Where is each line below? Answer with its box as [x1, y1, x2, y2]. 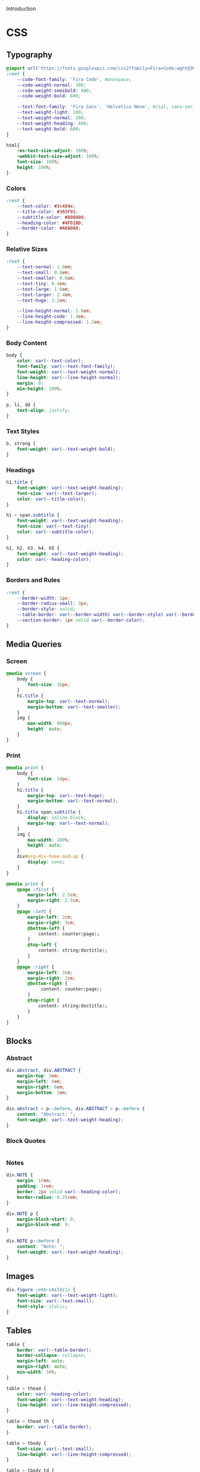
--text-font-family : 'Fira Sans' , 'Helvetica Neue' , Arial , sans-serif [17, 104, 198, 110]
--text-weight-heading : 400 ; [17, 120, 89, 126]
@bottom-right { [27, 981, 68, 987]
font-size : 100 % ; [17, 159, 60, 165]
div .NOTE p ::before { [6, 1238, 60, 1244]
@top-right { [27, 997, 60, 1003]
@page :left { [17, 909, 52, 915]
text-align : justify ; [17, 408, 70, 414]
